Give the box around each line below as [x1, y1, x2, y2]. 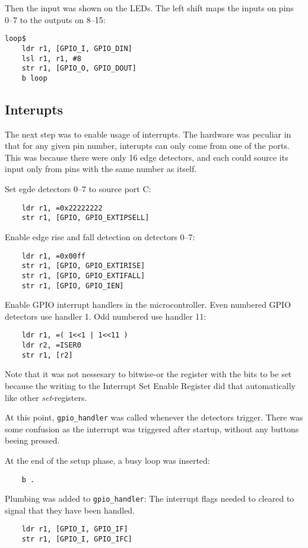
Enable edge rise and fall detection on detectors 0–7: [5, 230, 195, 243]
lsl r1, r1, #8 [21, 54, 81, 63]
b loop [21, 74, 47, 82]
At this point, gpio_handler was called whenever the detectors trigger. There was [5, 411, 303, 423]
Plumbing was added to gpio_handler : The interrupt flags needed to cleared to [5, 492, 294, 505]
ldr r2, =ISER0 [21, 341, 81, 350]
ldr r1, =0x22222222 [21, 203, 103, 212]
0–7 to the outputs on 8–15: [5, 13, 106, 26]
